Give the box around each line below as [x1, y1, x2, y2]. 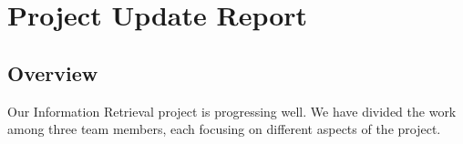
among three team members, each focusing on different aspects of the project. [7, 119, 441, 139]
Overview [7, 58, 98, 87]
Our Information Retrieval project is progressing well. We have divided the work [7, 101, 457, 120]
